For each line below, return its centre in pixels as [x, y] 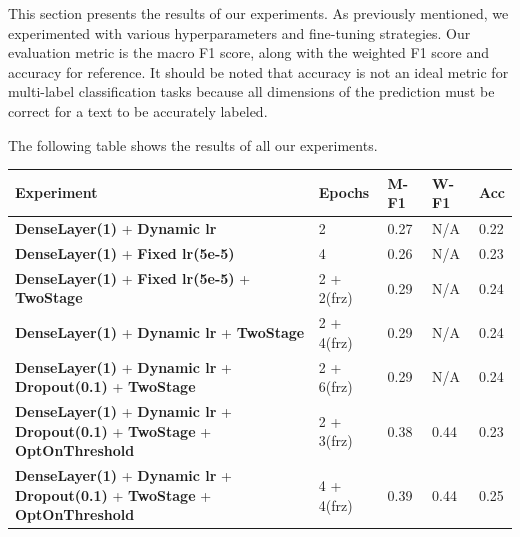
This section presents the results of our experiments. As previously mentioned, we [258, 13]
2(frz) [335, 297]
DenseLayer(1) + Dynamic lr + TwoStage [160, 332]
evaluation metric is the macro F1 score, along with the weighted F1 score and [248, 52]
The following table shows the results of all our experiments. [193, 144]
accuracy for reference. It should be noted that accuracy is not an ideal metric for [258, 71]
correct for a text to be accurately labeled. [138, 110]
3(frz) [335, 440]
